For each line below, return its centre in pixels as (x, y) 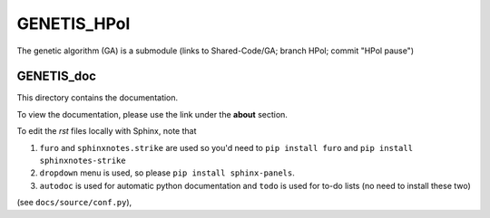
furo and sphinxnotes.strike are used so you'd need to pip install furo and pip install (226, 147)
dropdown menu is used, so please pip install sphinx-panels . (167, 173)
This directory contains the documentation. (98, 98)
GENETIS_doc (57, 76)
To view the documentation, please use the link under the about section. (152, 114)
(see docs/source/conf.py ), (74, 203)
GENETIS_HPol (73, 24)
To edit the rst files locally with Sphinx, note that (107, 131)
